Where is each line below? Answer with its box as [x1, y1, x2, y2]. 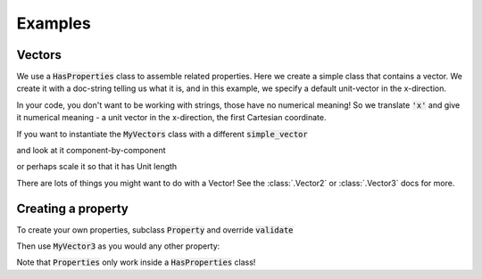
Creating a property [16, 201, 129, 216]
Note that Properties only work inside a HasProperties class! [16, 257, 256, 267]
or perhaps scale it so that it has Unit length [16, 161, 178, 172]
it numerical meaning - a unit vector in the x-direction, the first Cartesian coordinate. [16, 112, 327, 123]
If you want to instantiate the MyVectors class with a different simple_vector [16, 128, 308, 139]
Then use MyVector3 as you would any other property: [16, 241, 220, 251]
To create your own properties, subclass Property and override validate [16, 224, 294, 235]
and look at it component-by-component [16, 145, 166, 156]
